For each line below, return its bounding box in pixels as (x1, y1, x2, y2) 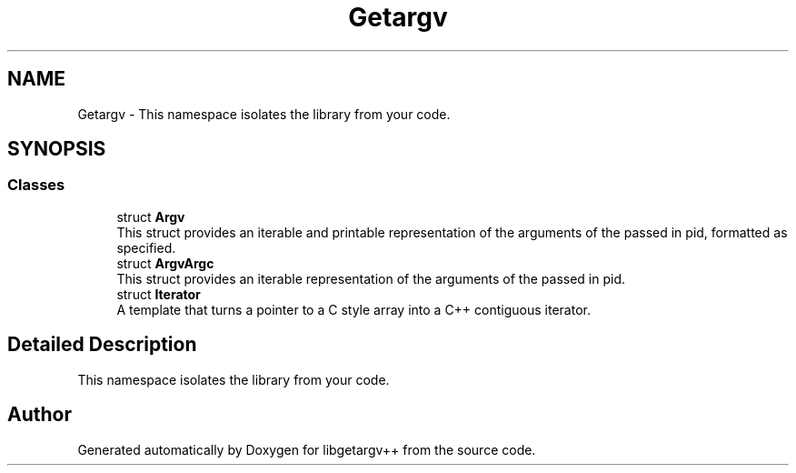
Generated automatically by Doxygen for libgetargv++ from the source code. (77, 441, 536, 458)
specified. (116, 239, 176, 256)
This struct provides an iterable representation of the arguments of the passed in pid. (116, 270, 626, 287)
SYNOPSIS (7, 137, 106, 161)
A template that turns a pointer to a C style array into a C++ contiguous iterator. (116, 301, 591, 317)
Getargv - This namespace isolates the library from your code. (77, 106, 451, 122)
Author (7, 403, 72, 427)
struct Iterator (116, 286, 201, 302)
